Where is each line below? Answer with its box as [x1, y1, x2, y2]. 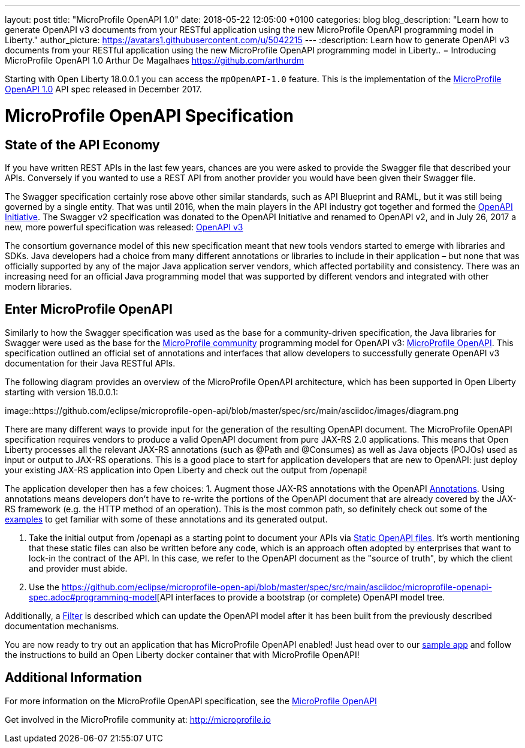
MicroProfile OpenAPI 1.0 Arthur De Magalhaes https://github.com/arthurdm [5, 55, 304, 65]
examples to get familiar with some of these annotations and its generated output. [5, 513, 328, 524]
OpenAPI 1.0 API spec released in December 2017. [5, 84, 202, 94]
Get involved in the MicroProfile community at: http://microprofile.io [5, 714, 271, 725]
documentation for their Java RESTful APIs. [5, 358, 176, 368]
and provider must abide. [29, 563, 128, 573]
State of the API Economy [5, 137, 160, 152]
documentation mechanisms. [5, 620, 119, 631]
